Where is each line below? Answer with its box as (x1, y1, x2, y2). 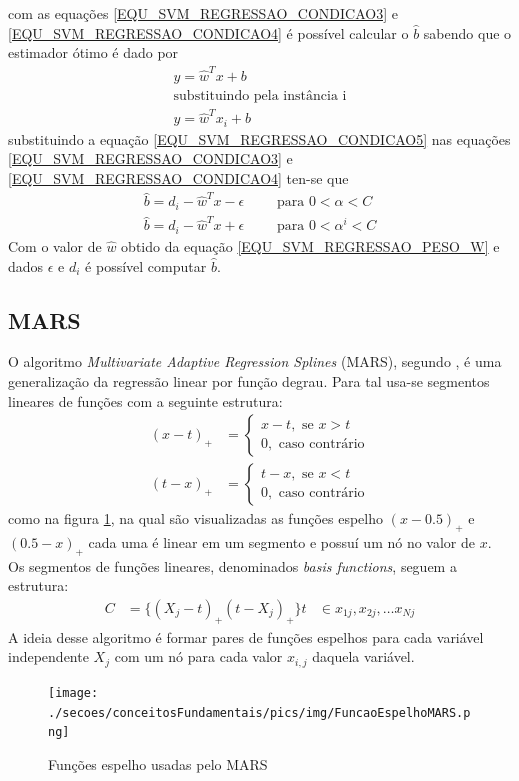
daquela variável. (312, 646, 415, 667)
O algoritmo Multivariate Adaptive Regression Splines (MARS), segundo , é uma (8, 351, 502, 372)
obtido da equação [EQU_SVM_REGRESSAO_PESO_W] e (121, 235, 500, 256)
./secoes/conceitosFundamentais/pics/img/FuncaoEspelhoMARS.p (48, 705, 471, 720)
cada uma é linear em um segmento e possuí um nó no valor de (88, 531, 475, 552)
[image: (48, 685, 99, 700)
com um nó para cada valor (114, 646, 283, 667)
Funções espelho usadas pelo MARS (48, 753, 268, 774)
